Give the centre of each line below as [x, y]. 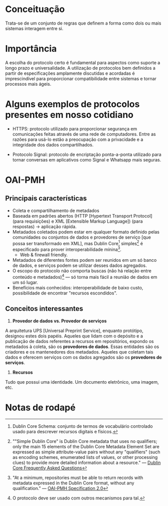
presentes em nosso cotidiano [69, 115]
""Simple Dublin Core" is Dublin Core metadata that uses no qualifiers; [85, 441]
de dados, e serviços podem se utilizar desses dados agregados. [79, 266]
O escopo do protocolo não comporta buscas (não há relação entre [82, 271]
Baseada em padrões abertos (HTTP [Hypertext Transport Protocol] [82, 216]
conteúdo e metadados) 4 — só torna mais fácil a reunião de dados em [85, 277]
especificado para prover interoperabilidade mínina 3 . [67, 249]
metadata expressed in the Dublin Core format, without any [73, 483]
